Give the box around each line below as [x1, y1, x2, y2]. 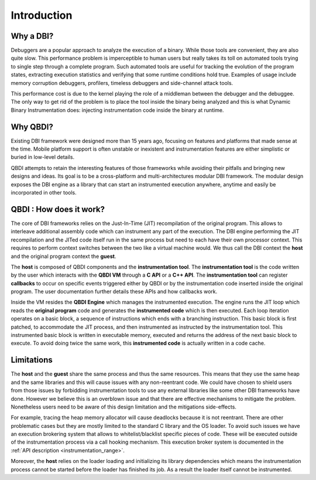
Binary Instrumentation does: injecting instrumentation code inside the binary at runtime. [11, 106, 224, 114]
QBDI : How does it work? [11, 204, 105, 214]
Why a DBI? [11, 31, 54, 41]
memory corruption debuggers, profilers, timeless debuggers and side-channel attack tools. [11, 79, 233, 86]
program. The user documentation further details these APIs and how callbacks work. [11, 288, 218, 295]
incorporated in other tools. [11, 189, 77, 196]
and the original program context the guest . [11, 253, 116, 260]
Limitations [11, 355, 53, 365]
